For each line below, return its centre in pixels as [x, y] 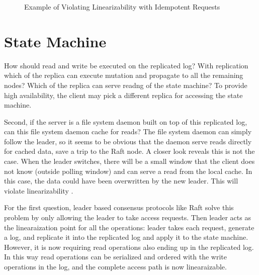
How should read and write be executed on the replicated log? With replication [126, 65]
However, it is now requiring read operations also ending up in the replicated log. [129, 247]
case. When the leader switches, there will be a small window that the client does [129, 161]
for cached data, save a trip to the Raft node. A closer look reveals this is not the [129, 151]
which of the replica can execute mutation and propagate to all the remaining [124, 75]
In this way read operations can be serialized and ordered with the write [116, 257]
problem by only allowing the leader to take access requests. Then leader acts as [127, 217]
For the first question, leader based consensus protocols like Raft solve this [119, 207]
